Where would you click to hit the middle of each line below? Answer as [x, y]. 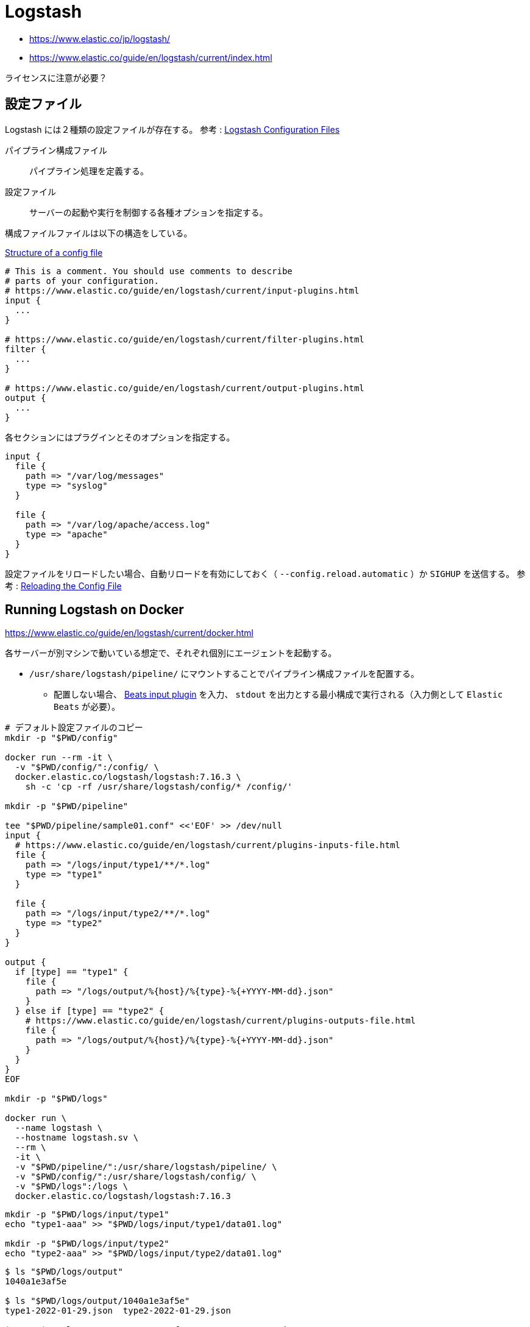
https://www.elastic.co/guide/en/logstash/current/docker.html [129, 633]
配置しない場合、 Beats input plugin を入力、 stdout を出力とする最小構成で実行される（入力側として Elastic [278, 695]
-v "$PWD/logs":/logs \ [72, 1187]
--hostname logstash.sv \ [77, 1138]
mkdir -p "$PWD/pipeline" [67, 806]
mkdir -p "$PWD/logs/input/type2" [87, 1244]
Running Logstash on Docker [94, 610]
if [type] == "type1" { [72, 972]
